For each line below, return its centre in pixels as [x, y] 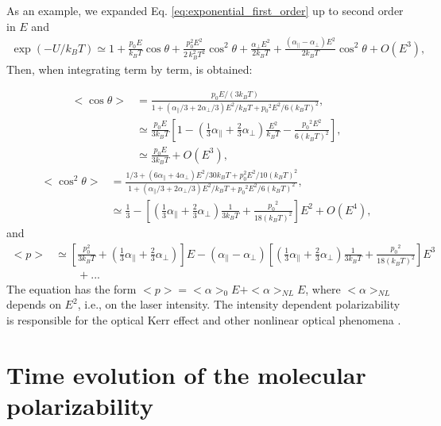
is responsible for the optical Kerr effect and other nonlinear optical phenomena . [204, 319]
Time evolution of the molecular [186, 374]
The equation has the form [72, 288]
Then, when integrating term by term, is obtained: [130, 69]
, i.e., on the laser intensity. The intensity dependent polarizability [239, 304]
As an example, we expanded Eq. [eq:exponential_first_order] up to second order [205, 10]
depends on [34, 304]
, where [323, 288]
